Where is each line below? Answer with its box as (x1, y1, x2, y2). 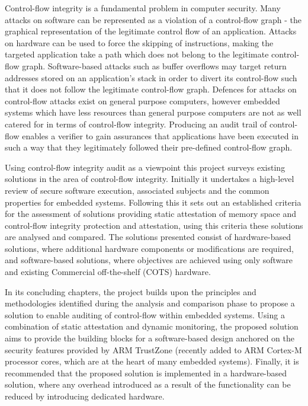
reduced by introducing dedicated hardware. (5, 390, 165, 402)
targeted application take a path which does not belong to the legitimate (5, 48, 269, 60)
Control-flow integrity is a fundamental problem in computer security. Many (5, 2, 281, 14)
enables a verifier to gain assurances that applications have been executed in (22, 129, 299, 142)
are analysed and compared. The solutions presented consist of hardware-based (5, 231, 291, 243)
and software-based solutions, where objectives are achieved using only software (5, 254, 293, 266)
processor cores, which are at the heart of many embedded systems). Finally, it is (5, 355, 299, 367)
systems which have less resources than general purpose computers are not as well (5, 106, 301, 119)
